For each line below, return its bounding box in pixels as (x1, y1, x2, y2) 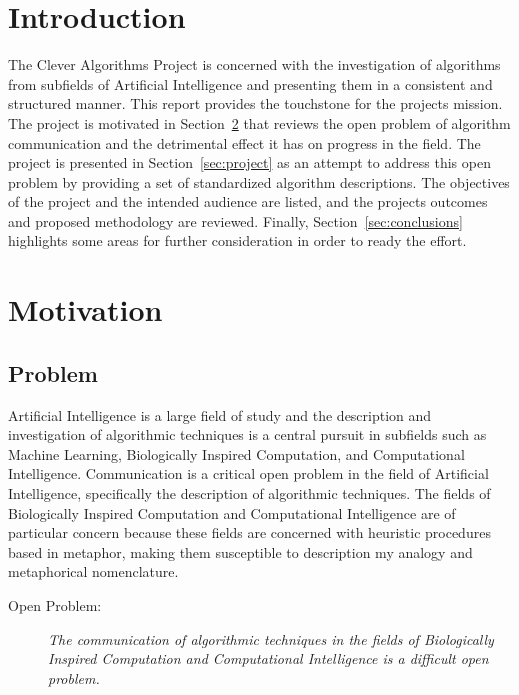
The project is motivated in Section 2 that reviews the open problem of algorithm (8, 112, 511, 133)
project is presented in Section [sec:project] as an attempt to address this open (8, 152, 491, 173)
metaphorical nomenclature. (8, 561, 179, 582)
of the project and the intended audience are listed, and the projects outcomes (8, 191, 488, 212)
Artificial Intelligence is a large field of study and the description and (8, 404, 432, 425)
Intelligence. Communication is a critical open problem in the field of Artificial (8, 463, 489, 484)
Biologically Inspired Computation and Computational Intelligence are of (8, 502, 456, 523)
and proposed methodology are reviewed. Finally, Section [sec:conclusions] (8, 210, 463, 231)
